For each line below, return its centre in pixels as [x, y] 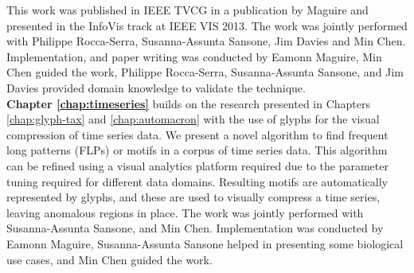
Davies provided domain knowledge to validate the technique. [156, 87]
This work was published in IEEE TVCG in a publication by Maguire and [187, 10]
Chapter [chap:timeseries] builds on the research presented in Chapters [189, 103]
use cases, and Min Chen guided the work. [109, 259]
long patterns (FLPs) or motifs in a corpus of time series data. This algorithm [197, 150]
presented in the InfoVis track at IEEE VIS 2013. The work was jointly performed [207, 25]
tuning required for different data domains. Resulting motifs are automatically [197, 181]
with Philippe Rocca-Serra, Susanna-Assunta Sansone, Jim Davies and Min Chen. [206, 41]
